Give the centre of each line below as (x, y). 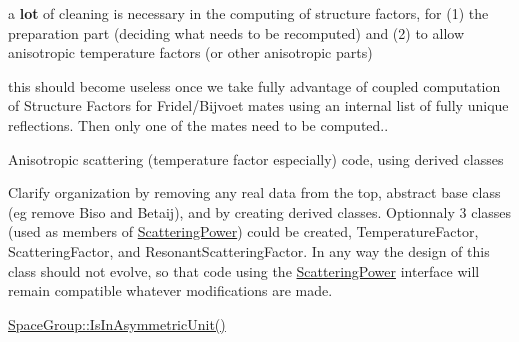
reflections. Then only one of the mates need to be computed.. (198, 124)
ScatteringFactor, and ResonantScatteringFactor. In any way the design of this (249, 250)
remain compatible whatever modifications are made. (170, 290)
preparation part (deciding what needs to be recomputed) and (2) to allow (236, 32)
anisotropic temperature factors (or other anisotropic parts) (190, 52)
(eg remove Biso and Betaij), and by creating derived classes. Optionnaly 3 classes (260, 211)
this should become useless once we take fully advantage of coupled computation (254, 85)
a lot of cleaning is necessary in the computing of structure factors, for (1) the (248, 13)
